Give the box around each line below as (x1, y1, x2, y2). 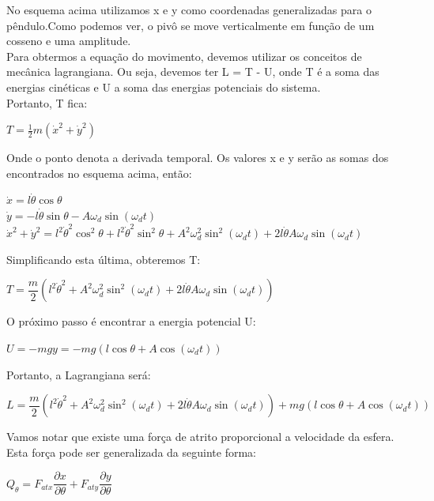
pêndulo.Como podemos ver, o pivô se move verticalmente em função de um (6, 17, 375, 33)
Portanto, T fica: (6, 94, 88, 111)
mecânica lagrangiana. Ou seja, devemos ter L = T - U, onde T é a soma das (6, 63, 379, 80)
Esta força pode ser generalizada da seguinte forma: (6, 443, 256, 460)
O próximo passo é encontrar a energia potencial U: (6, 313, 256, 330)
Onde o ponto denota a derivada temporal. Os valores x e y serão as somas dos (6, 149, 389, 166)
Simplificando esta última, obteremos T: (6, 250, 201, 267)
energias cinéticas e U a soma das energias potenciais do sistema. (6, 78, 321, 95)
